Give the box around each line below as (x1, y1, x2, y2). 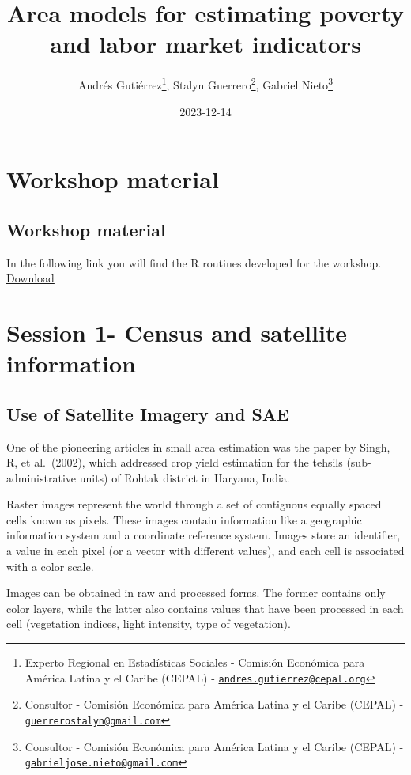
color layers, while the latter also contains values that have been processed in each (6, 599, 404, 616)
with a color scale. (6, 558, 94, 574)
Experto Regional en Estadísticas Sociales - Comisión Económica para (25, 654, 365, 671)
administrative (6, 469, 77, 486)
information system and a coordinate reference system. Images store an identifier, (6, 527, 401, 543)
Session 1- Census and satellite (6, 316, 348, 348)
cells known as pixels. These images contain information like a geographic (6, 511, 362, 527)
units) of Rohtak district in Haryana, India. (79, 469, 290, 486)
